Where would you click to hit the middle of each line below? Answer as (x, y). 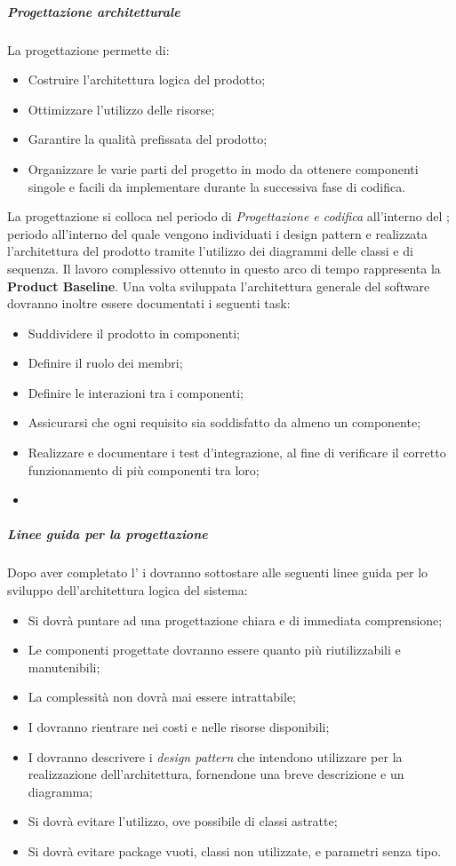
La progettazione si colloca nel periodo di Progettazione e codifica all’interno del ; (228, 216)
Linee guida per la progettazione (108, 534)
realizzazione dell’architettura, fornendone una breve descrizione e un (216, 774)
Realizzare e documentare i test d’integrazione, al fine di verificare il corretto (237, 453)
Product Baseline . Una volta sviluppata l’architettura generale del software (219, 286)
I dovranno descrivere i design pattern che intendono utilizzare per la (215, 756)
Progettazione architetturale (94, 11)
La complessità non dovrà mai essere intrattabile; (162, 697)
